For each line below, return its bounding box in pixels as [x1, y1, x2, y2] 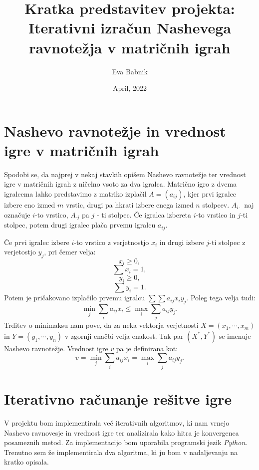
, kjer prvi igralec [183, 189, 237, 199]
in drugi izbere [159, 236, 204, 247]
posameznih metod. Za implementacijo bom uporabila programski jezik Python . [4, 437, 248, 448]
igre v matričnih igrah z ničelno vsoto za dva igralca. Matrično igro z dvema [4, 179, 237, 189]
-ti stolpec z [209, 236, 246, 247]
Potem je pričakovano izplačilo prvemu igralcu [4, 292, 145, 303]
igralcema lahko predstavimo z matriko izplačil [4, 189, 147, 199]
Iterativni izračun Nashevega [28, 17, 232, 38]
